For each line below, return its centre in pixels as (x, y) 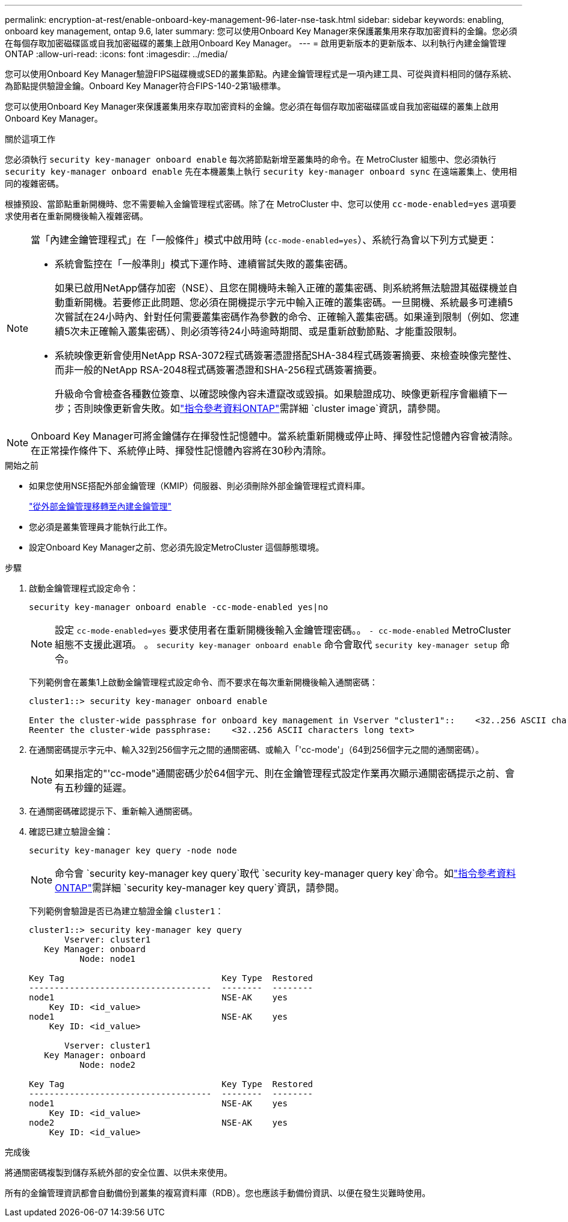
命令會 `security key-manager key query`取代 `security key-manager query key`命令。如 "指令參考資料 (286, 873)
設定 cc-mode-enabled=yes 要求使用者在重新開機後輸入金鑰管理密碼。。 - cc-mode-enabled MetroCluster (283, 630)
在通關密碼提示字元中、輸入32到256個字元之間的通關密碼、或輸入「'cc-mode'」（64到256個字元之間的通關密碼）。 (256, 750)
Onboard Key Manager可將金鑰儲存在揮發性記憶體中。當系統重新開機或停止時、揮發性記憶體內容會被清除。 (275, 436)
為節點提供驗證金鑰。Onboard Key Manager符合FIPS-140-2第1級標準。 (145, 86)
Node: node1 (108, 959)
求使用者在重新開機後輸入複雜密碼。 (76, 216)
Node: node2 (108, 1065)
